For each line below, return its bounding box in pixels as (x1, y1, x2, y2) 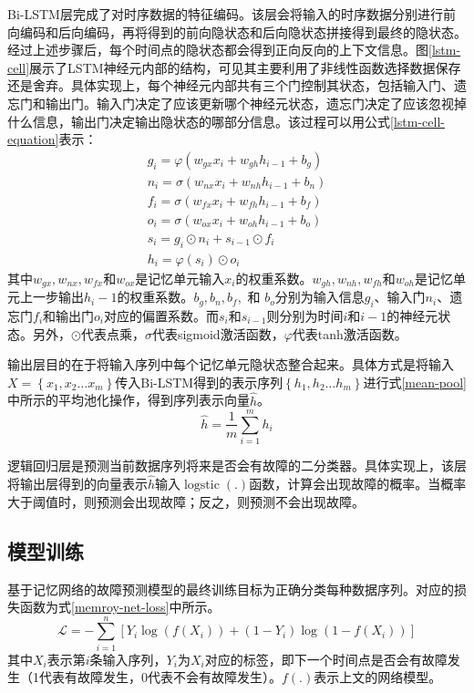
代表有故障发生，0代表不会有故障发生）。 (38, 667, 282, 687)
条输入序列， (89, 649, 167, 668)
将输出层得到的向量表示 (7, 474, 148, 493)
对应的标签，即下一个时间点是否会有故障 (204, 649, 448, 668)
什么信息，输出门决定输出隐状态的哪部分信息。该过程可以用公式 (7, 111, 390, 130)
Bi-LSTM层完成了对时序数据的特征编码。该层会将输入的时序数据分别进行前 (7, 5, 456, 23)
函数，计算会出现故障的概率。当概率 (249, 474, 467, 493)
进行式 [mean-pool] (363, 372, 467, 391)
